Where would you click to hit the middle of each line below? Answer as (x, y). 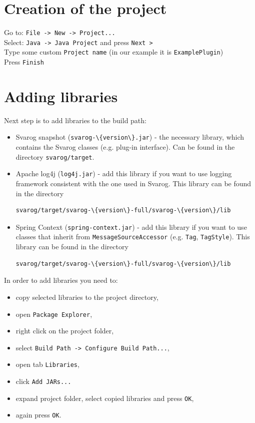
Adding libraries (61, 96)
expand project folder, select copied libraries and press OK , (105, 398)
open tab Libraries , (47, 364)
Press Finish (24, 62)
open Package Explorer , (54, 314)
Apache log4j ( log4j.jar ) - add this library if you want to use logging (124, 173)
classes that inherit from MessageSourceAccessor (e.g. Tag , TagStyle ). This (133, 237)
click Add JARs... (43, 381)
